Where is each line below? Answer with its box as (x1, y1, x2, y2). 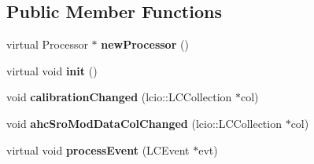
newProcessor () (101, 36, 189, 53)
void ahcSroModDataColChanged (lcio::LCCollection (6, 115, 282, 131)
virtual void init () (6, 62, 98, 78)
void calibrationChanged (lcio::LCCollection (6, 89, 232, 105)
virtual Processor (6, 36, 88, 53)
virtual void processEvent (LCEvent (6, 141, 190, 158)
